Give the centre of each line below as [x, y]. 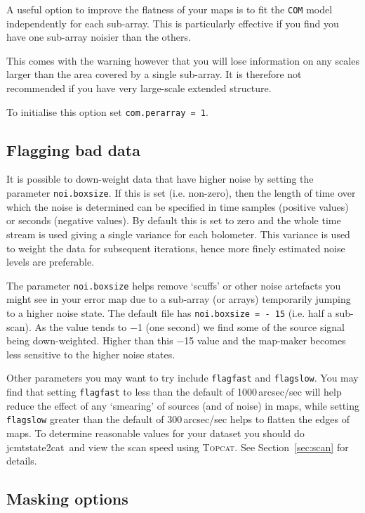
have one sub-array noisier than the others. [99, 37]
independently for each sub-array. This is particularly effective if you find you [173, 23]
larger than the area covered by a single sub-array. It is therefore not [154, 74]
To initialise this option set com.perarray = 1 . [107, 111]
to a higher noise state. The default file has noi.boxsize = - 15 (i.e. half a [170, 312]
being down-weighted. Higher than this [90, 340]
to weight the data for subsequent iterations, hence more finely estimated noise [176, 248]
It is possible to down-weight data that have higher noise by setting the [160, 179]
